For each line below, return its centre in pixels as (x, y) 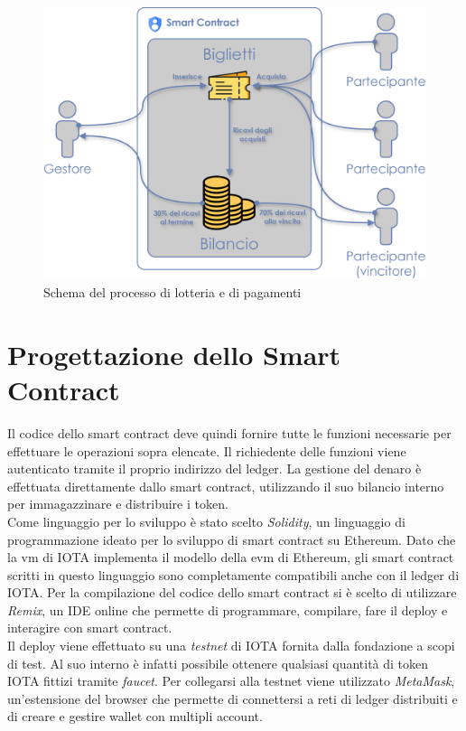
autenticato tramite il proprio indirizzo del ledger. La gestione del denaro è (214, 469)
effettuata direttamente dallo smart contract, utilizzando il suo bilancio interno (226, 486)
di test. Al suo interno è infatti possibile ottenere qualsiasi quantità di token (218, 663)
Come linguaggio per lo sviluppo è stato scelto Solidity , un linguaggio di (206, 521)
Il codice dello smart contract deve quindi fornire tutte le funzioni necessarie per (229, 432)
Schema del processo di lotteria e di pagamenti (172, 292)
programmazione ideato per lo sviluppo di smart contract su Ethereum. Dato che (232, 539)
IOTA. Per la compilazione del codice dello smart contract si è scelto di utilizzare (232, 592)
